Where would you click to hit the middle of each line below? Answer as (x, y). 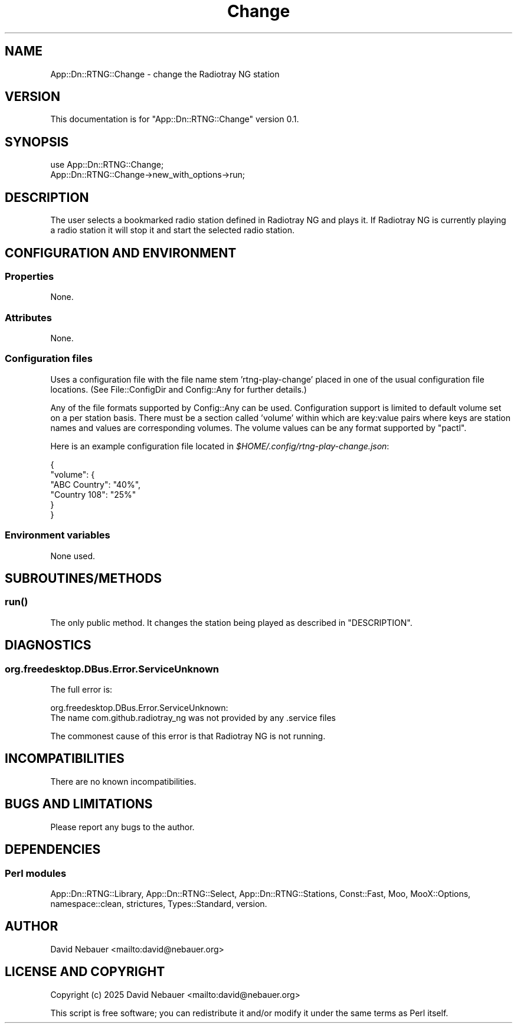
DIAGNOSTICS (48, 645)
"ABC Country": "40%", (96, 484)
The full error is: (81, 690)
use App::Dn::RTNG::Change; (107, 165)
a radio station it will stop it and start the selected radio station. (172, 230)
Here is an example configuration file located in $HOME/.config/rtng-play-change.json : (220, 446)
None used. (73, 556)
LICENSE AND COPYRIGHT (85, 972)
